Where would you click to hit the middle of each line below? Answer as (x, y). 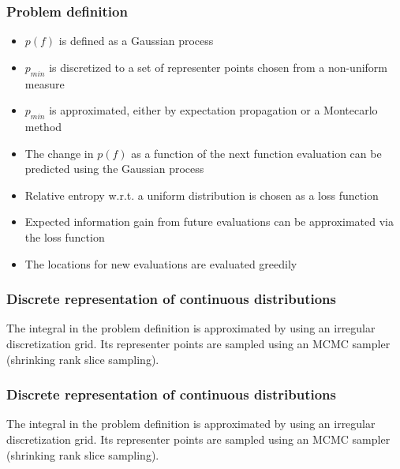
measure (45, 83)
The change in (59, 153)
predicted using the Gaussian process (114, 169)
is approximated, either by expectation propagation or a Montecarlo (213, 110)
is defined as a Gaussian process (136, 41)
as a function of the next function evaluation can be (256, 153)
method (43, 126)
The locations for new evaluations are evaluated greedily (161, 263)
